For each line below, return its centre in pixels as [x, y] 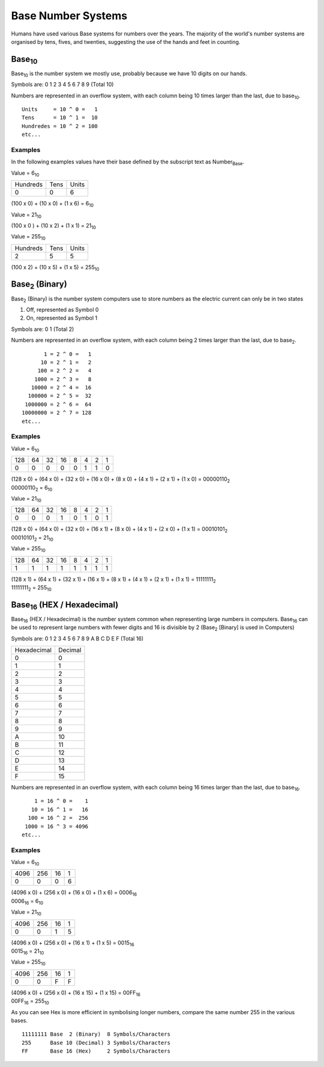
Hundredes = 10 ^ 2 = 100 [60, 126]
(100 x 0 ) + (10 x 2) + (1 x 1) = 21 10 [53, 226]
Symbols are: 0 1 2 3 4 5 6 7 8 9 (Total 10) [62, 85]
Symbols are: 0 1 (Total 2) [43, 329]
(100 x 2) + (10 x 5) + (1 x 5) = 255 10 [55, 268]
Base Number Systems [69, 16]
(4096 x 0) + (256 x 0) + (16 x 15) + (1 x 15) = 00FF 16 [76, 993]
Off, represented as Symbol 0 [62, 309]
